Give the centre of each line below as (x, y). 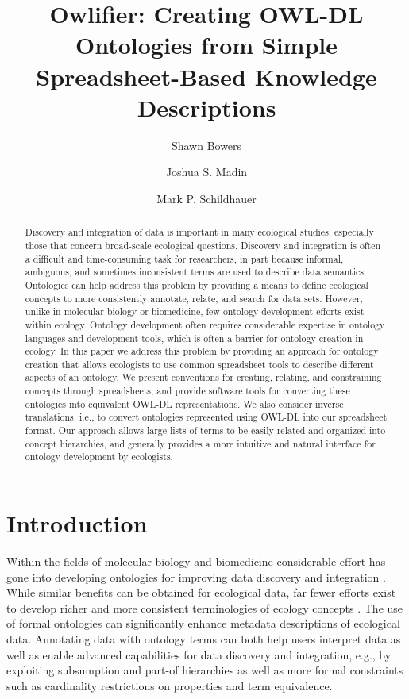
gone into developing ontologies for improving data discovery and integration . (196, 576)
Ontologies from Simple (206, 45)
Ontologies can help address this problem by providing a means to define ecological (197, 284)
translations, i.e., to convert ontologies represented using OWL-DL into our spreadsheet (206, 417)
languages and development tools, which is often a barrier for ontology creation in (194, 338)
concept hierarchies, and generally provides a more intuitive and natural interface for (200, 443)
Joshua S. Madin (206, 172)
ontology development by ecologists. (99, 457)
